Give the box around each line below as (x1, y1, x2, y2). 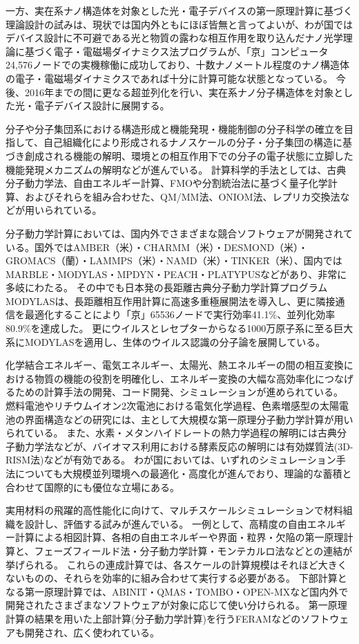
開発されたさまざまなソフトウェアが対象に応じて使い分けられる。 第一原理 (6, 598, 347, 612)
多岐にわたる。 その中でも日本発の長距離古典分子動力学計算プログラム (6, 280, 328, 295)
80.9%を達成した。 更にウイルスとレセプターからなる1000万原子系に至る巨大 (6, 321, 353, 335)
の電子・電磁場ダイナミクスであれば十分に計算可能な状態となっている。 (6, 71, 333, 85)
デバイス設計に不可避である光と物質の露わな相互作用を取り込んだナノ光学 (6, 30, 343, 45)
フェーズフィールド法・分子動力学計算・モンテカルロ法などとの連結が (34, 543, 353, 558)
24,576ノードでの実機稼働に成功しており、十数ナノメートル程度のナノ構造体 (6, 57, 350, 72)
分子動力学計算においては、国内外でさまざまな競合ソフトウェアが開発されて (6, 226, 353, 240)
